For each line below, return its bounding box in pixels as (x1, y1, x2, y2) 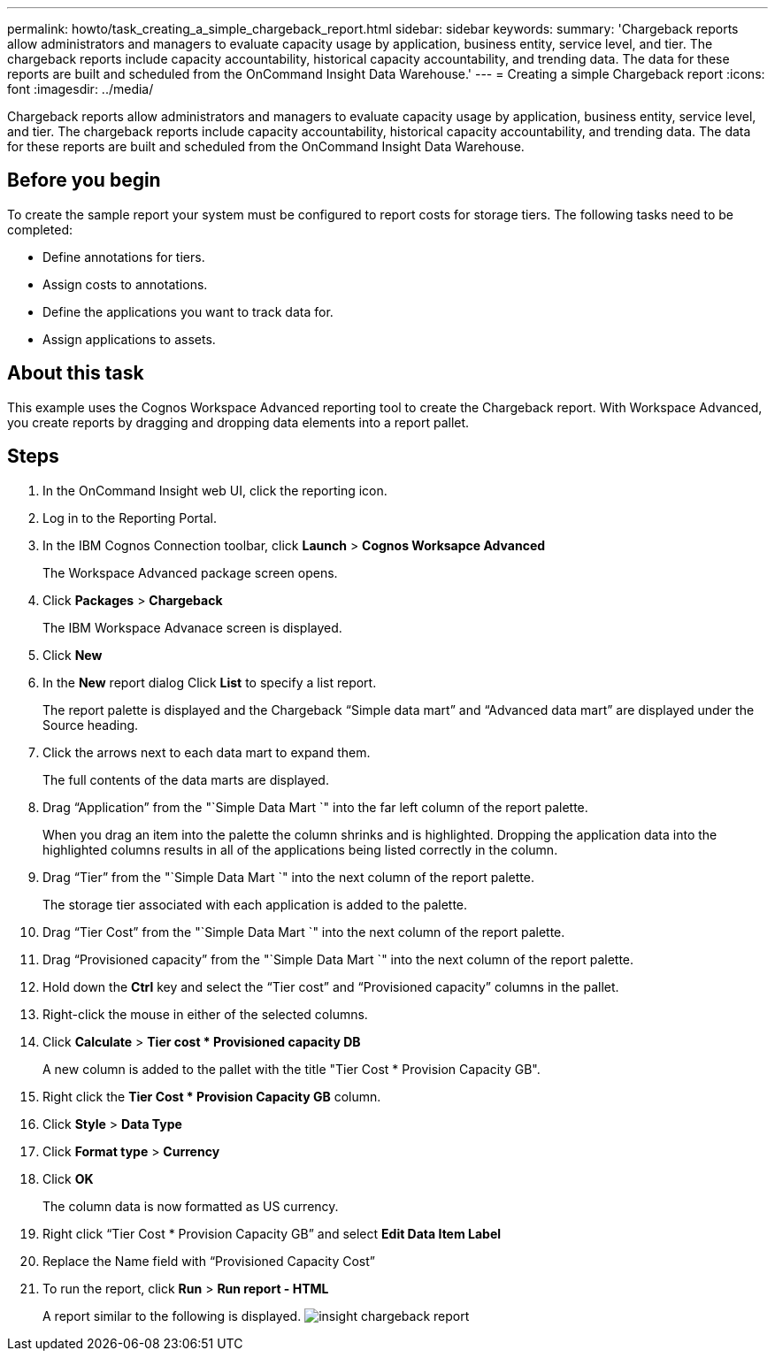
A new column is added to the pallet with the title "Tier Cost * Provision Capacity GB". (42, 1061, 541, 1077)
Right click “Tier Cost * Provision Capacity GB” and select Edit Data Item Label (42, 1225, 502, 1241)
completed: (7, 221, 73, 237)
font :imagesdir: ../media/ (7, 81, 154, 96)
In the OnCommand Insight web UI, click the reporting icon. (42, 482, 387, 498)
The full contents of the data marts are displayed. (42, 771, 329, 787)
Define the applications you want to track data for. (42, 303, 334, 319)
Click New (42, 647, 103, 663)
